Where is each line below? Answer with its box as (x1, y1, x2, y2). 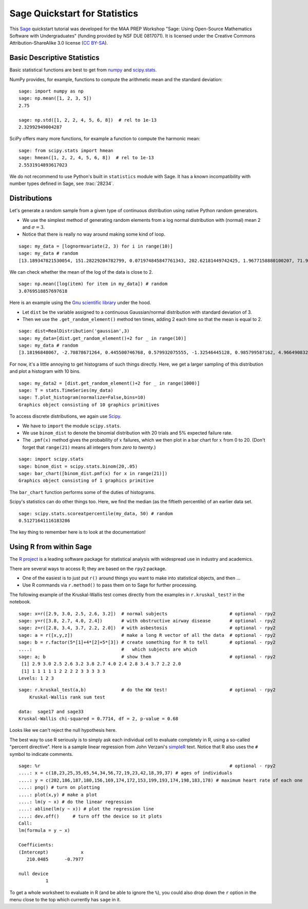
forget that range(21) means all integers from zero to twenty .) (22, 444, 156, 450)
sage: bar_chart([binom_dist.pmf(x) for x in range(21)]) (18, 470, 168, 476)
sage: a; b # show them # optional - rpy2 (18, 654, 276, 659)
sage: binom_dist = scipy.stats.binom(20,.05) (18, 463, 138, 469)
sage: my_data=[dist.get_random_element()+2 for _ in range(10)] (18, 335, 187, 341)
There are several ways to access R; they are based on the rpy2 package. (9, 565, 167, 572)
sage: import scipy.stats (18, 456, 84, 462)
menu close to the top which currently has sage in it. (9, 896, 121, 902)
